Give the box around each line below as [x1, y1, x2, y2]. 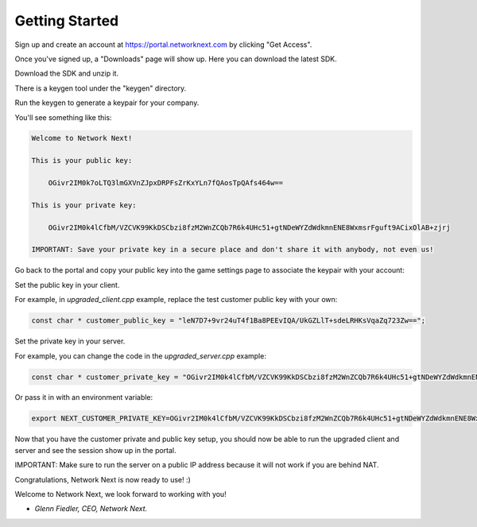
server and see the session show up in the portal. [14, 445, 176, 455]
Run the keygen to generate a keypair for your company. [14, 98, 200, 107]
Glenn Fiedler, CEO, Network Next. [34, 504, 148, 513]
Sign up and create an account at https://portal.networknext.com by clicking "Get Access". [14, 40, 312, 49]
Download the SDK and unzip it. [14, 68, 119, 79]
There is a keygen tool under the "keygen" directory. [14, 83, 187, 93]
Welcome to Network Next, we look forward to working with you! [14, 490, 227, 499]
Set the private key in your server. [14, 336, 126, 346]
